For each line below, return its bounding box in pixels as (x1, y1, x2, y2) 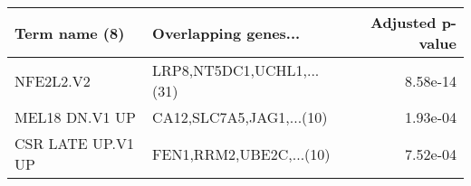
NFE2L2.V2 (14, 70, 91, 91)
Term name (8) (14, 22, 125, 43)
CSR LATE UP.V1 (14, 133, 135, 153)
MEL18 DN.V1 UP (14, 107, 136, 127)
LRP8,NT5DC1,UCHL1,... (152, 60, 320, 80)
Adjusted (370, 12, 437, 33)
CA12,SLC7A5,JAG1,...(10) (152, 107, 328, 127)
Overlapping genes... (152, 22, 301, 43)
